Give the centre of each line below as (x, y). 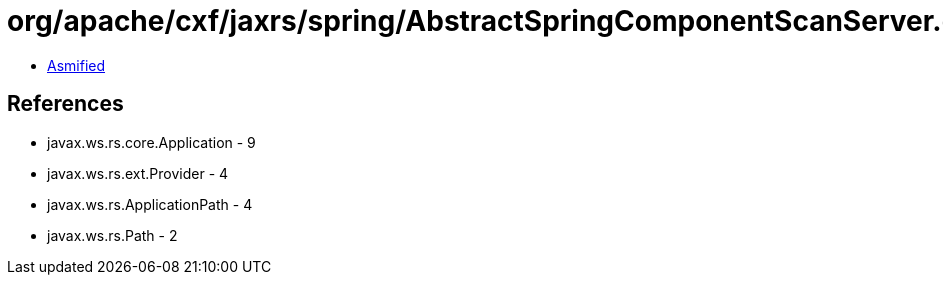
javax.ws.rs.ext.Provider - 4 (138, 173)
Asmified (76, 65)
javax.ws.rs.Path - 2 (112, 235)
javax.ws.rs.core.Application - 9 (151, 142)
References (65, 104)
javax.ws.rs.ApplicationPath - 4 (150, 204)
